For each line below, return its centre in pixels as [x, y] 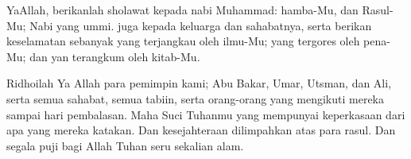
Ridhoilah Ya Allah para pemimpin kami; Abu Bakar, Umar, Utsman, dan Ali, [199, 83]
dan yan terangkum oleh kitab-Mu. [115, 56]
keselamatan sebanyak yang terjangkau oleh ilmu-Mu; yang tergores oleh [183, 41]
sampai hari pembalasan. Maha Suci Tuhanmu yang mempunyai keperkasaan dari [206, 114]
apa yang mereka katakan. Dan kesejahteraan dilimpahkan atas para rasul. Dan [201, 130]
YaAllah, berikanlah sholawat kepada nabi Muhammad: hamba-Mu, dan [182, 10]
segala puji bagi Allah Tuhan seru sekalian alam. [125, 145]
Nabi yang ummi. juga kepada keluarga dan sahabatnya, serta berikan [201, 25]
